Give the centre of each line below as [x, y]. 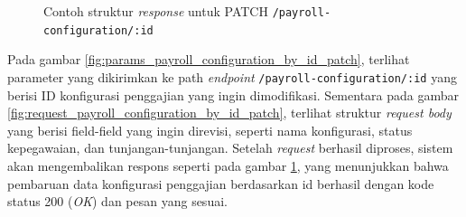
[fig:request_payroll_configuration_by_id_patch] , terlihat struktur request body [229, 113]
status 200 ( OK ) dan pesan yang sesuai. [117, 201]
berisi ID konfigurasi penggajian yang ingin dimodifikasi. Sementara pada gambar [233, 94]
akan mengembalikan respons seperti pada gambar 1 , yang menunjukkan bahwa [228, 165]
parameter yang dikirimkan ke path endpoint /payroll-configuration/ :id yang [232, 76]
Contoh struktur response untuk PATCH [156, 11]
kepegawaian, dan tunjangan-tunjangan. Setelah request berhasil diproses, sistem [230, 148]
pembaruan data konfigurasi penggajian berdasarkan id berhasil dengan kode [221, 183]
